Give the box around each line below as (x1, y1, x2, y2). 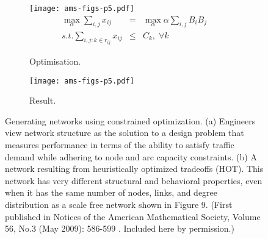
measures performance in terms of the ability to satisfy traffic (5, 138, 234, 151)
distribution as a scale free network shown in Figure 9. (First (5, 198, 233, 210)
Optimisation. (29, 54, 81, 67)
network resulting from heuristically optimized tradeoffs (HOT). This (5, 162, 264, 175)
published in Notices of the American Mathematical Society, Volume (5, 210, 261, 223)
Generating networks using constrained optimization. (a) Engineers (5, 114, 256, 127)
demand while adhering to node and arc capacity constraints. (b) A (5, 150, 257, 163)
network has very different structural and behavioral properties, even (5, 174, 263, 187)
